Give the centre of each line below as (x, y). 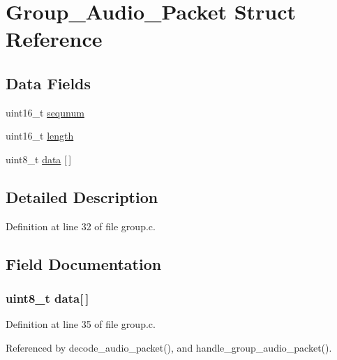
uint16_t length (40, 136)
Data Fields (48, 83)
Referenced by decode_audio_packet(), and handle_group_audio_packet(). (169, 347)
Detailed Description (82, 196)
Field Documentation (84, 263)
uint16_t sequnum (45, 112)
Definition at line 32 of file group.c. (81, 226)
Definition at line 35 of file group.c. (81, 324)
